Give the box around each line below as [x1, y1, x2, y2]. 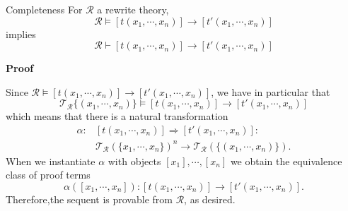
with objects [108, 153, 161, 168]
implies [6, 26, 36, 41]
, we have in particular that [211, 84, 330, 99]
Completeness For [6, 2, 83, 16]
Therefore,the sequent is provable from [6, 191, 173, 206]
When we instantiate [6, 153, 95, 168]
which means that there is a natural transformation [6, 109, 228, 123]
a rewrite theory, [97, 2, 169, 16]
